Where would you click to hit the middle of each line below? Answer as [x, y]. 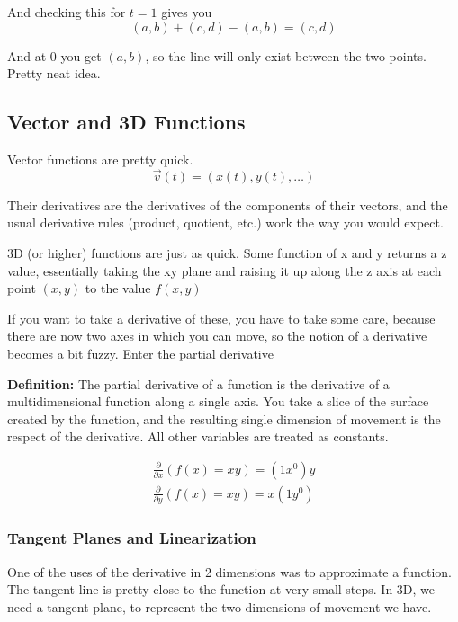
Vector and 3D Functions [126, 122]
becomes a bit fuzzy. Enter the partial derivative [140, 353]
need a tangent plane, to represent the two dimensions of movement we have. [220, 606]
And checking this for [67, 12]
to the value [118, 288]
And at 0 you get [54, 55]
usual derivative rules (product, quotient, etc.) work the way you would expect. [225, 222]
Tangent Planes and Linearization [132, 538]
